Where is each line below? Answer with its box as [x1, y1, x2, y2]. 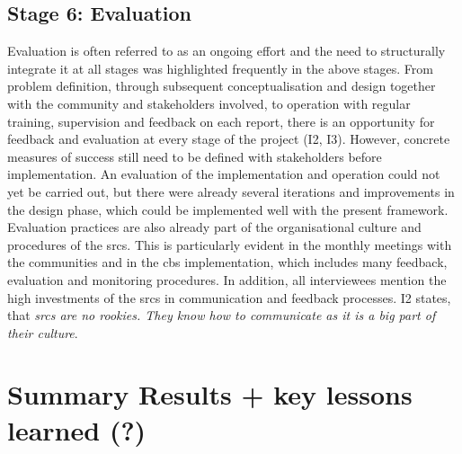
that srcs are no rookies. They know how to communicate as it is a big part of [7, 306, 436, 325]
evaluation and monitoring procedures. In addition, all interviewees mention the [7, 270, 447, 289]
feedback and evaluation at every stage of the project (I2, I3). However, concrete [7, 129, 450, 148]
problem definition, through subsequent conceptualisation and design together [7, 76, 436, 95]
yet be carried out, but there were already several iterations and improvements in [7, 182, 455, 200]
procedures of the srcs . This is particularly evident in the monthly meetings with [7, 235, 452, 254]
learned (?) [7, 411, 147, 448]
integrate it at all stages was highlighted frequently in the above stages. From [7, 58, 433, 77]
